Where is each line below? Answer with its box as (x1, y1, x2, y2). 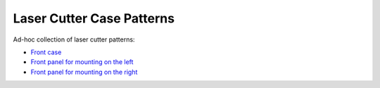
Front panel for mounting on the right (30, 68, 138, 76)
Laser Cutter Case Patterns (13, 11, 175, 26)
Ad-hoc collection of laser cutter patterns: (13, 35, 135, 44)
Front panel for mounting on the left (30, 58, 134, 66)
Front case (30, 48, 62, 56)
